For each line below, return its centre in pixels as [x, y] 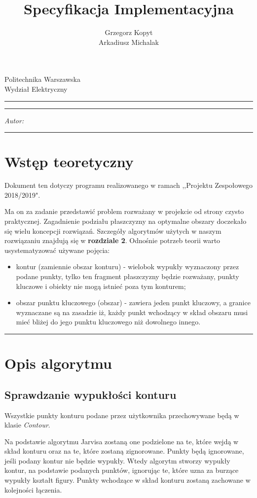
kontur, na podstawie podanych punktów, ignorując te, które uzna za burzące [122, 470]
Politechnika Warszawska [42, 79]
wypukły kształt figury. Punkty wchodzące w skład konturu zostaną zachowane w [128, 480]
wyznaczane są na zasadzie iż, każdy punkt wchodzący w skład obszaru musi [132, 312]
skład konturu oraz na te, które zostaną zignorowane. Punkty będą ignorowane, [124, 451]
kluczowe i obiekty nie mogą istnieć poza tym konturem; [101, 286]
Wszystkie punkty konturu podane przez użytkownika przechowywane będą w [122, 415]
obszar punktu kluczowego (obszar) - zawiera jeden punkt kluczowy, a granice [133, 302]
